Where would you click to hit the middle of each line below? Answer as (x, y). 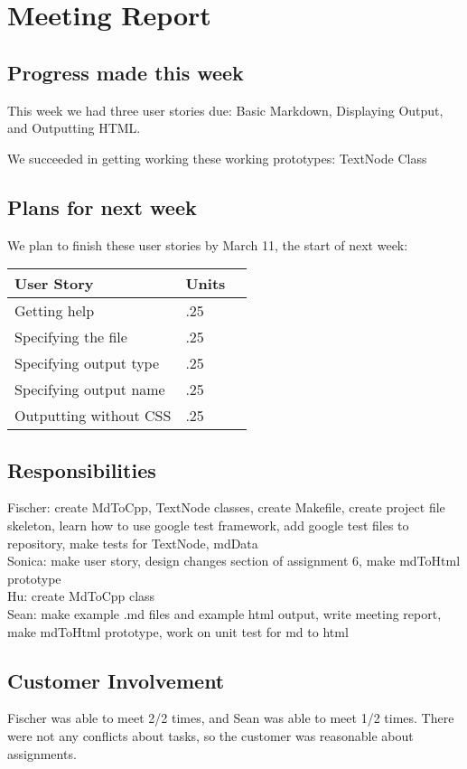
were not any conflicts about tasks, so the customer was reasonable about (210, 735)
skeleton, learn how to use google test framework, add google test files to (208, 525)
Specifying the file (71, 337)
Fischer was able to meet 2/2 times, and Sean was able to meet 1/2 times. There (231, 718)
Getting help (55, 311)
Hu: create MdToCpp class (81, 596)
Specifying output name (90, 389)
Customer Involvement (116, 680)
